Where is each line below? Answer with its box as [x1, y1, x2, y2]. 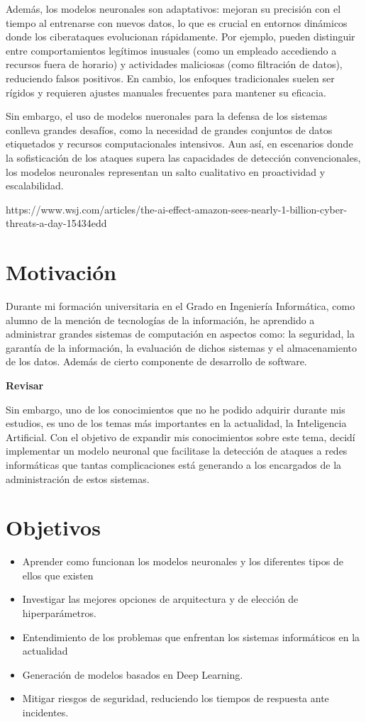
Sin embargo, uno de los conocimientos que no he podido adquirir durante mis [6, 401, 345, 416]
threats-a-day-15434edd [6, 216, 107, 231]
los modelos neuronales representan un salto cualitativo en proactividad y [6, 164, 326, 179]
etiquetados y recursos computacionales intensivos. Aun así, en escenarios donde [6, 136, 353, 151]
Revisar [6, 378, 44, 392]
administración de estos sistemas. [6, 471, 150, 486]
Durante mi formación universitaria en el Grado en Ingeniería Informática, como [6, 299, 355, 313]
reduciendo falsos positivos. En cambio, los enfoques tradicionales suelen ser [6, 70, 335, 85]
